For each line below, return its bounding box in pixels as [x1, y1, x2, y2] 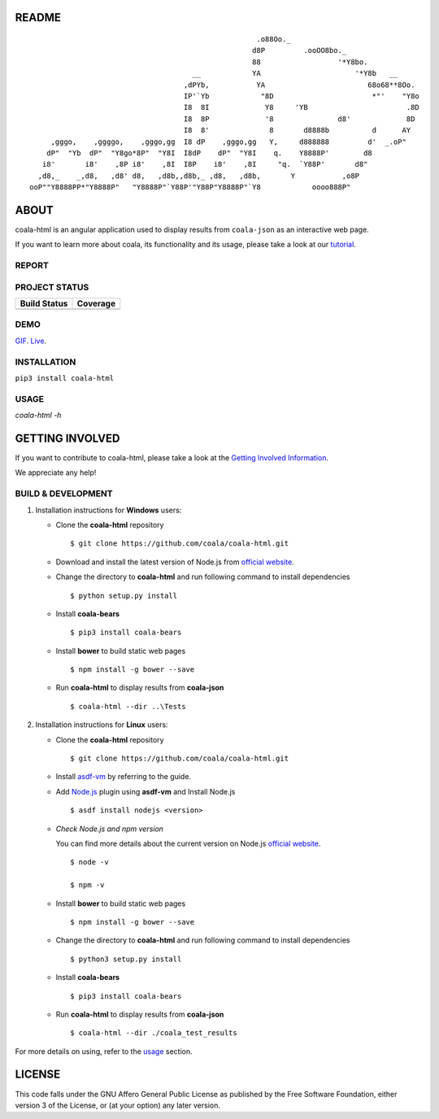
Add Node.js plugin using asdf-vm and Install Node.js [55, 786, 236, 796]
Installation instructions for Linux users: [35, 720, 168, 729]
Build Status [20, 298, 68, 309]
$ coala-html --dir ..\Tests [70, 702, 186, 711]
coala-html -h [15, 411, 62, 420]
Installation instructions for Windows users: [35, 505, 182, 515]
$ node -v [70, 858, 109, 867]
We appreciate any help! [15, 468, 97, 477]
